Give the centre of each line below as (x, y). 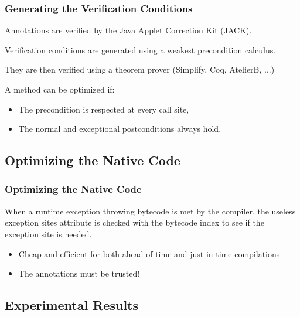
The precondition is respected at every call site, (104, 109)
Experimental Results (71, 305)
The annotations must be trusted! (79, 273)
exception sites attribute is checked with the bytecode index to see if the (134, 222)
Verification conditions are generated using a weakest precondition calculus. (140, 50)
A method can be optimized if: (60, 89)
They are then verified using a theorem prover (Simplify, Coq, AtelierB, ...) (140, 69)
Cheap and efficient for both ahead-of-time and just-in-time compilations (149, 253)
